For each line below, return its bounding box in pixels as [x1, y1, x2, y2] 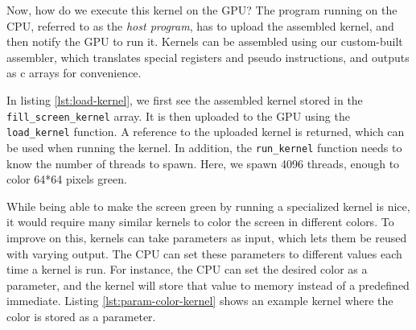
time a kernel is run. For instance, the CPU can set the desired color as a [6, 261, 368, 278]
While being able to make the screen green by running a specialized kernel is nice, [6, 197, 410, 214]
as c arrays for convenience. [6, 64, 142, 81]
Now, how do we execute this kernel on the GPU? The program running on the [6, 2, 397, 18]
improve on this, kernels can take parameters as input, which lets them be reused [6, 229, 407, 245]
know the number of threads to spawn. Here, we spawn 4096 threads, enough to [6, 155, 400, 171]
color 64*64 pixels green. [6, 171, 127, 188]
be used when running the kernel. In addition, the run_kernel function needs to [6, 138, 402, 155]
